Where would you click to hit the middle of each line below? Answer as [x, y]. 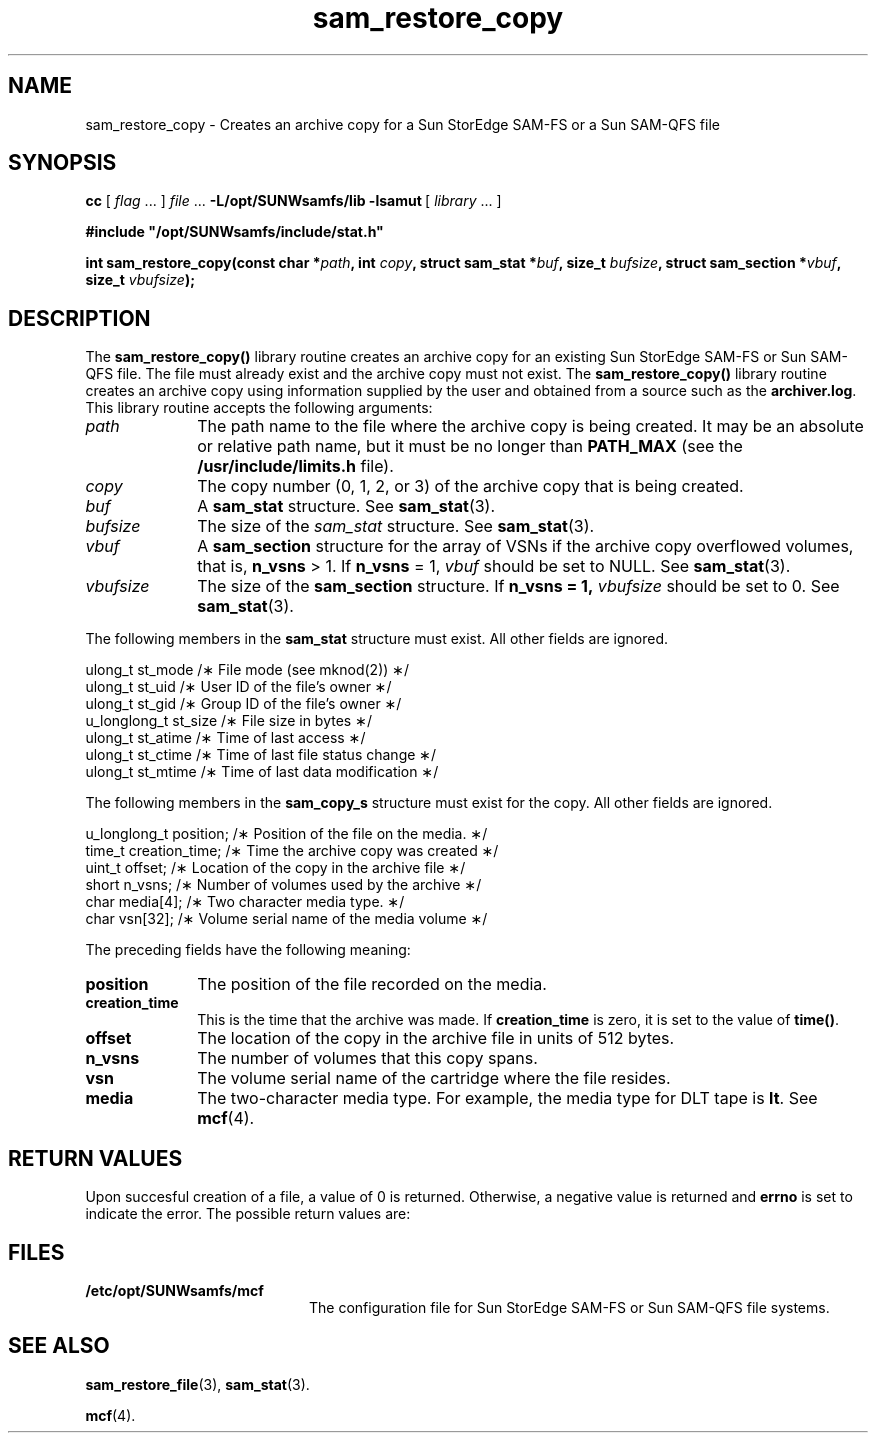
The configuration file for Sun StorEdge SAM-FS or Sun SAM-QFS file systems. [569, 1307]
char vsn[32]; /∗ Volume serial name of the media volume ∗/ [286, 919]
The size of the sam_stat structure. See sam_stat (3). [396, 526]
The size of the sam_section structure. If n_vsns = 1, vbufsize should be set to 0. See [518, 586]
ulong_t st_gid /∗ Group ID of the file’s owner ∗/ [243, 704]
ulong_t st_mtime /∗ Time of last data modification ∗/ [262, 772]
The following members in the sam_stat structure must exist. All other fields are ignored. [377, 639]
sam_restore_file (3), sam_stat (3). [197, 1384]
